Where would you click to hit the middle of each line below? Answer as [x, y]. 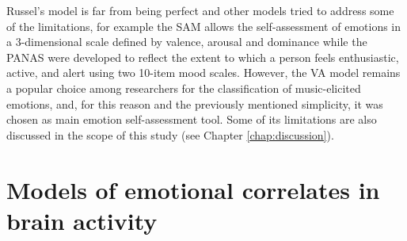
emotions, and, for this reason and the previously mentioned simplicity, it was [195, 103]
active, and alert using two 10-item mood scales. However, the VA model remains [203, 73]
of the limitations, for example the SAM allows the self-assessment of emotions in [204, 26]
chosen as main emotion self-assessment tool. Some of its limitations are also [192, 119]
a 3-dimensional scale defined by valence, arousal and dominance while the [187, 42]
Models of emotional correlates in [193, 189]
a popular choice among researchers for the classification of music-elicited [184, 88]
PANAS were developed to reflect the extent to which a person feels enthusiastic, [203, 57]
